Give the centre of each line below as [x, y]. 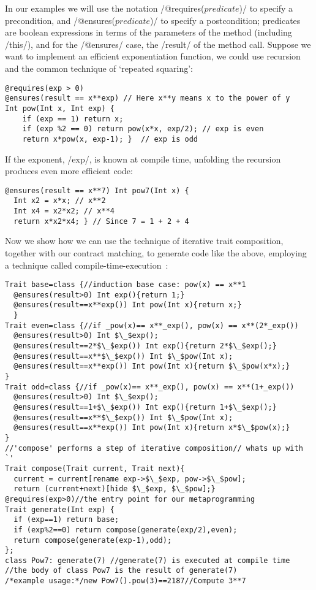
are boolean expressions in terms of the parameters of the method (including [149, 32]
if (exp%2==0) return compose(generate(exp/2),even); [126, 530]
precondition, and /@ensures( [60, 20]
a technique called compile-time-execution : [87, 265]
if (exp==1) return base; [66, 520]
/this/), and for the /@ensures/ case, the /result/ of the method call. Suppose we [158, 44]
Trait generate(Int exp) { [60, 509]
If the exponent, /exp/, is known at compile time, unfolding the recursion [143, 159]
